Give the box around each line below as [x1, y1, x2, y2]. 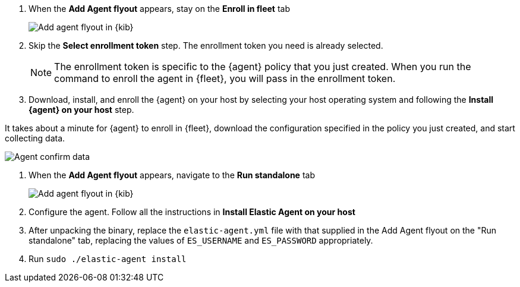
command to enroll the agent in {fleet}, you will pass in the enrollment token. [54, 72, 396, 84]
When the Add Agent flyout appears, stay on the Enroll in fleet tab [29, 4, 290, 14]
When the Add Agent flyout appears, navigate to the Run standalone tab [29, 170, 315, 180]
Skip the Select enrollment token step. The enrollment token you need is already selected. [29, 40, 383, 51]
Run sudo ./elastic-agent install [29, 254, 187, 264]
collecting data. [5, 133, 65, 143]
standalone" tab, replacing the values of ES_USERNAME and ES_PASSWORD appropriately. [29, 235, 373, 245]
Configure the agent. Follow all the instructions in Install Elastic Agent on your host [29, 207, 355, 217]
